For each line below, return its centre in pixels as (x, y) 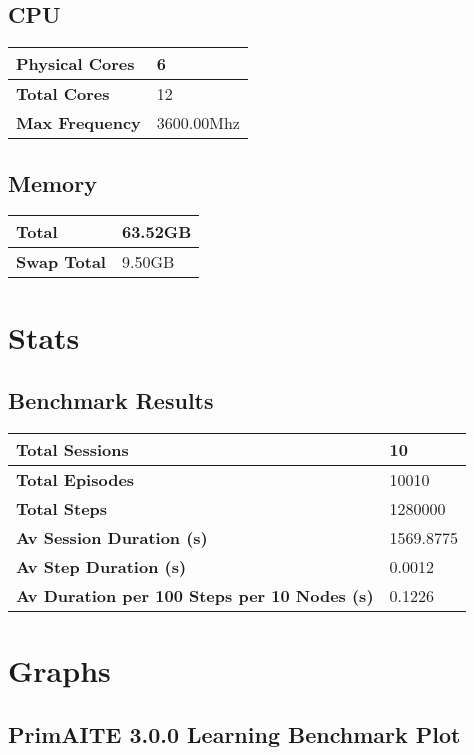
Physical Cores (75, 64)
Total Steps (62, 508)
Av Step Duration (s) (101, 566)
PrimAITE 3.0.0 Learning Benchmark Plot (234, 733)
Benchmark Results (111, 400)
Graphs (59, 670)
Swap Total (61, 262)
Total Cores (63, 94)
